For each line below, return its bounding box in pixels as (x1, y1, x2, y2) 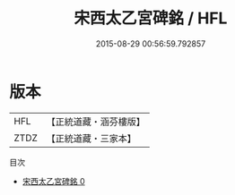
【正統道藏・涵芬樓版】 (46, 115, 146, 128)
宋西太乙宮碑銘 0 (22, 175, 85, 186)
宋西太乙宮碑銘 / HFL (74, 8, 228, 29)
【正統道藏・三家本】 (46, 131, 137, 144)
